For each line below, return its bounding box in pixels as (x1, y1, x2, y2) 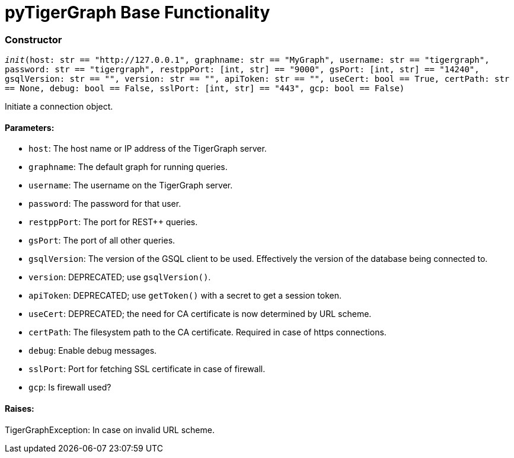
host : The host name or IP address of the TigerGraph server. (28, 143, 267, 154)
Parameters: (5, 122, 55, 133)
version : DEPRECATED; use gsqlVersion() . (28, 272, 211, 283)
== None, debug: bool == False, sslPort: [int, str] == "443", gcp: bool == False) (5, 84, 405, 94)
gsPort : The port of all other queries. (28, 235, 175, 246)
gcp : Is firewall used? (28, 382, 111, 393)
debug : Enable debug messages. (28, 345, 157, 356)
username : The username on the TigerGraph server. (28, 180, 233, 191)
